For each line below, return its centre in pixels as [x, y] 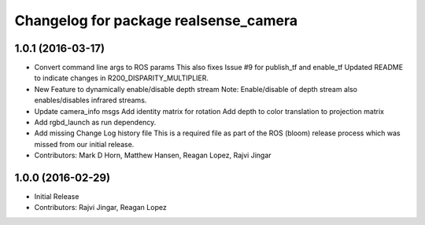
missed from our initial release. [84, 144]
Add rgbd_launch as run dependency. [95, 123]
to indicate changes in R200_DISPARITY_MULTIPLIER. [121, 78]
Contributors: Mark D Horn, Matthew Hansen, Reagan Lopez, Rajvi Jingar [153, 155]
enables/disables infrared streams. [91, 100]
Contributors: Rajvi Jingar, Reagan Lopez [100, 208]
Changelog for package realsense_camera [156, 20]
